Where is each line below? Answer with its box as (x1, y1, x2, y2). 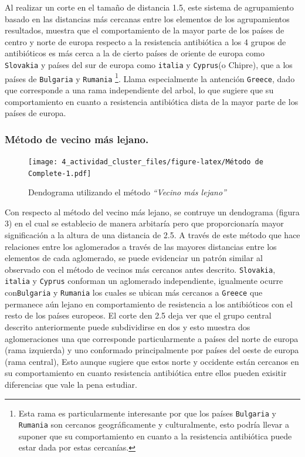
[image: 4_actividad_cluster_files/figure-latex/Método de (28, 157, 263, 166)
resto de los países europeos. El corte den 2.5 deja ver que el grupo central (5, 309, 272, 321)
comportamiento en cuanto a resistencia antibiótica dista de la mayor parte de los (5, 95, 299, 107)
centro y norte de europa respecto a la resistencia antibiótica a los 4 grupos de (5, 35, 286, 48)
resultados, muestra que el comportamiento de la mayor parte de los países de (5, 24, 284, 36)
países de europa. (5, 107, 66, 119)
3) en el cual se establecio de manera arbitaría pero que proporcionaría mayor (5, 217, 284, 229)
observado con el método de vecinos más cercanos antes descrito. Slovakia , (5, 263, 276, 275)
